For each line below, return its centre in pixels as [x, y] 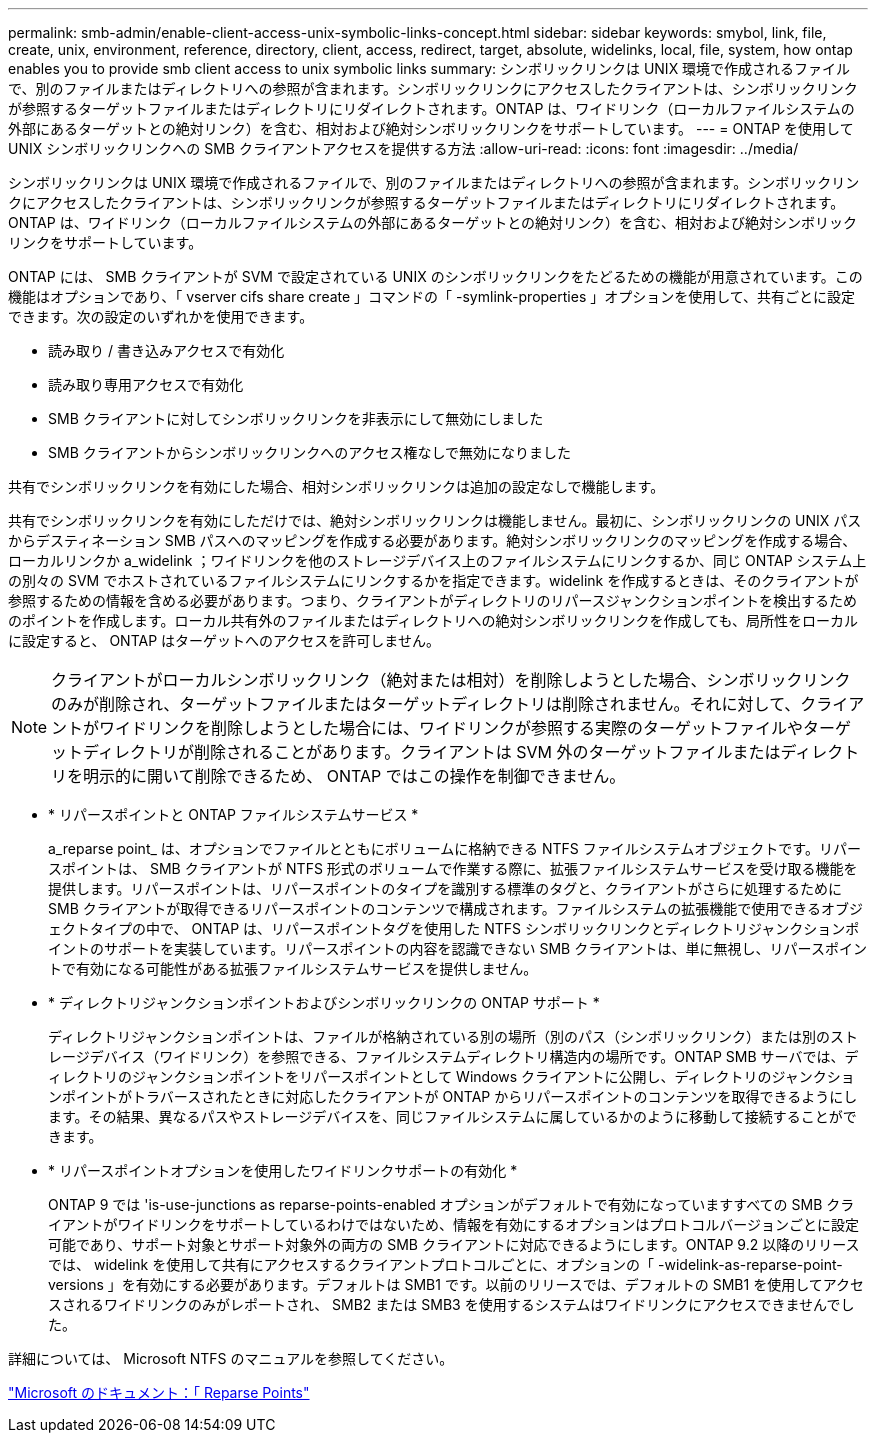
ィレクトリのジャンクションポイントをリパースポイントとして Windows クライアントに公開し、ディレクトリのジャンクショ [451, 1076]
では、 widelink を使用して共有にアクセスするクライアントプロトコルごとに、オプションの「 [351, 1264]
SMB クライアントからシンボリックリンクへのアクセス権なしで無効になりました [310, 452]
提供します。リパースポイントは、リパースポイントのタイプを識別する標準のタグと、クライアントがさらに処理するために [445, 888]
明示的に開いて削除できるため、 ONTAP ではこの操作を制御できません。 [354, 776]
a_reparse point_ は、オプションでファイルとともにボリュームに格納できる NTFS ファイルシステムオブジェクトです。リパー [454, 848]
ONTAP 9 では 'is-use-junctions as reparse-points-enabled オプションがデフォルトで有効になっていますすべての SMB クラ [451, 1204]
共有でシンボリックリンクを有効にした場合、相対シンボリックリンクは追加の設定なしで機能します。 [336, 486]
